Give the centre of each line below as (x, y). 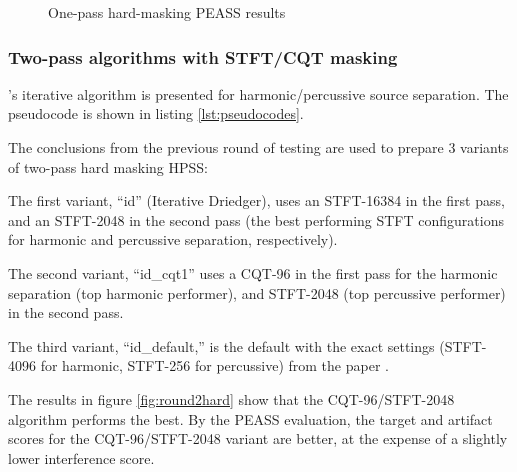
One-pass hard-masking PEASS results (167, 12)
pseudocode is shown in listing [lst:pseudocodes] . (156, 113)
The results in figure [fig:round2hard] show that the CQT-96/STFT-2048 (231, 398)
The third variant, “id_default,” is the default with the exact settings (221, 345)
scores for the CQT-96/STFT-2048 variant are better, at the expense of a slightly (258, 438)
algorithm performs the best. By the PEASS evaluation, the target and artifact (250, 418)
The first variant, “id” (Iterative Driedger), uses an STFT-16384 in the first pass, (256, 200)
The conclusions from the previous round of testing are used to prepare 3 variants (258, 147)
